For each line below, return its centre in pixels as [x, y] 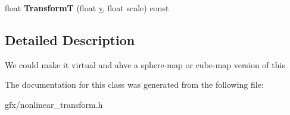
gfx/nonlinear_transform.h [54, 104]
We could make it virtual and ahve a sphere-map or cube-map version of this [145, 64]
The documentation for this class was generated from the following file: [134, 84]
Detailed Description [70, 39]
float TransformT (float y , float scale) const [87, 8]
